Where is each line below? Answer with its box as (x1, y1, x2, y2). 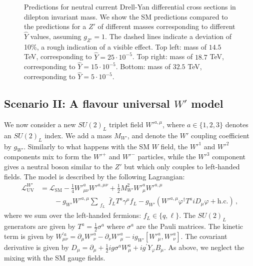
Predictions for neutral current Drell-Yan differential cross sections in (24, 2, 236, 12)
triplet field (109, 119, 143, 130)
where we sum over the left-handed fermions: (4, 210, 141, 220)
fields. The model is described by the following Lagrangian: (4, 171, 185, 181)
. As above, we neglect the (164, 242, 244, 252)
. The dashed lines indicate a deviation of (105, 31, 232, 41)
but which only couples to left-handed (124, 161, 240, 172)
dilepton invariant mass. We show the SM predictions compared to (24, 11, 228, 22)
